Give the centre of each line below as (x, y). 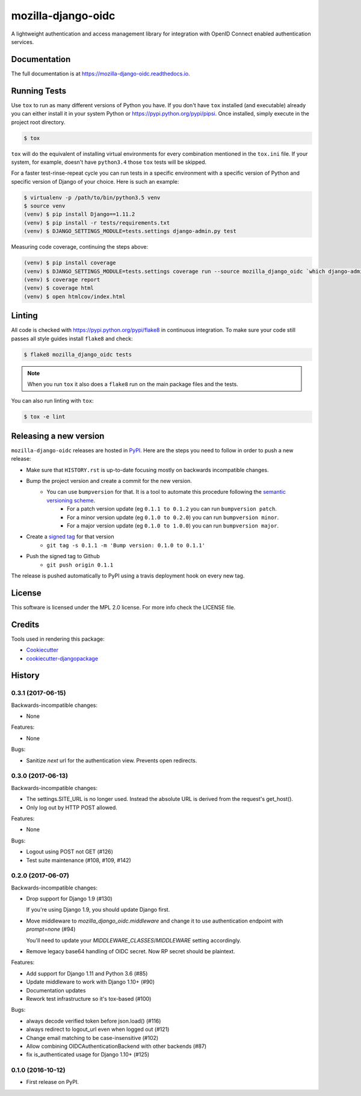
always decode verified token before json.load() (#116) (94, 1021)
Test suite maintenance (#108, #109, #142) (79, 860)
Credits (25, 624)
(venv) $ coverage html (59, 288)
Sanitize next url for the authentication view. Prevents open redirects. (112, 760)
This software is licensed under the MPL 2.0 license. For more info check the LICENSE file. (123, 607)
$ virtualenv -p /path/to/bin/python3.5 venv (92, 198)
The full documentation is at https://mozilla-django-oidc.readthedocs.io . (101, 73)
